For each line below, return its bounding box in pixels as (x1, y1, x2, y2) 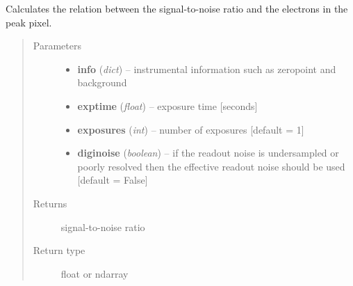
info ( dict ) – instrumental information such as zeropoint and (77, 61, 336, 76)
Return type (33, 243, 85, 257)
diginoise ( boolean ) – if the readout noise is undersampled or (77, 145, 339, 160)
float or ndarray (60, 266, 129, 280)
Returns (33, 196, 67, 210)
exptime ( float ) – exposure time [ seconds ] (77, 98, 258, 113)
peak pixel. (6, 15, 52, 29)
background (77, 75, 127, 90)
